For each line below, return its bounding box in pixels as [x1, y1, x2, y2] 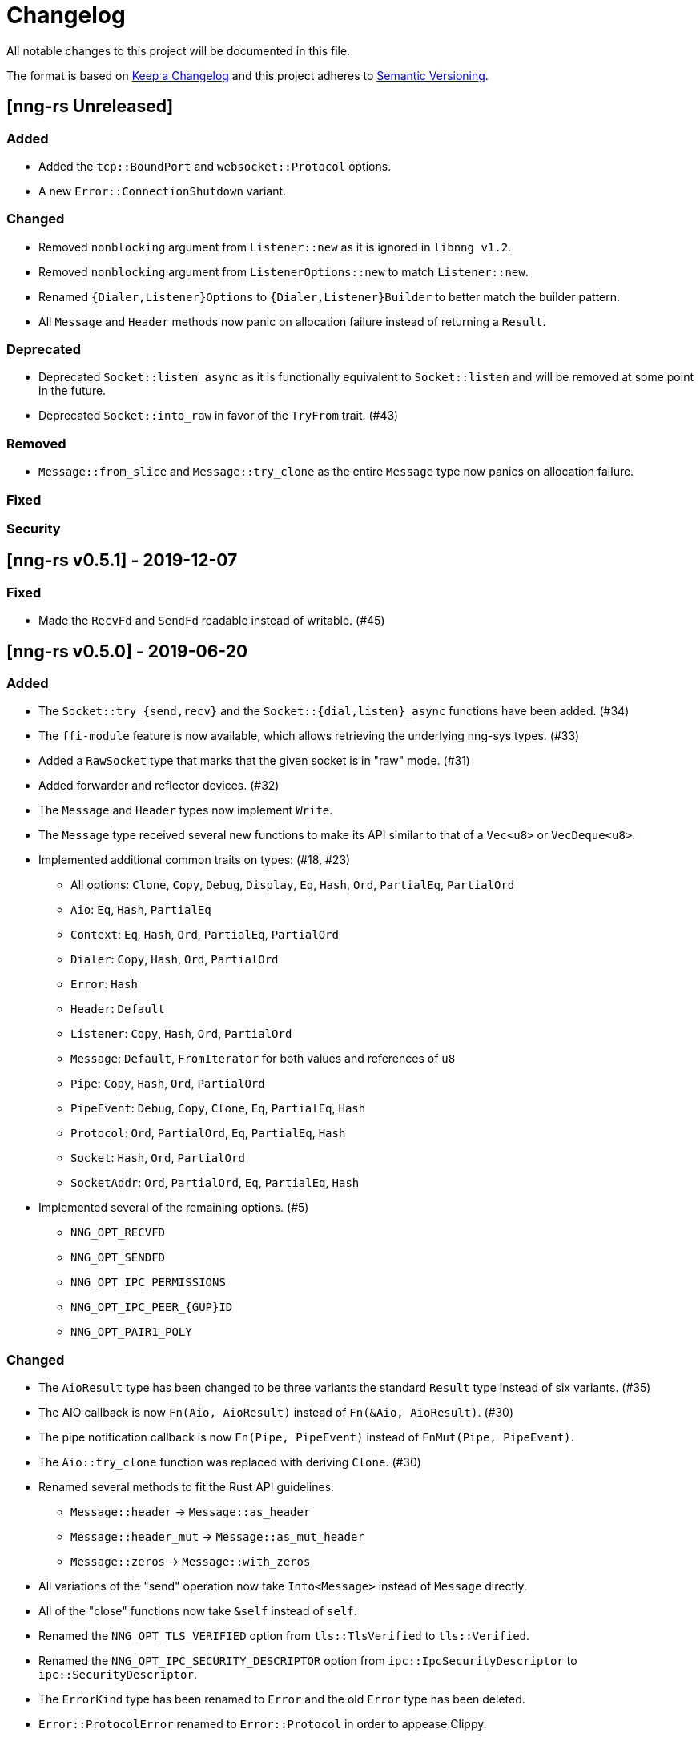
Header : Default [70, 1002, 165, 1016]
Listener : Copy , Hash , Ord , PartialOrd [70, 1027, 292, 1041]
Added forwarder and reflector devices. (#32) [38, 778, 280, 793]
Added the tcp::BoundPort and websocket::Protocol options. [38, 159, 392, 173]
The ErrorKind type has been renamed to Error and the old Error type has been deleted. [38, 1692, 525, 1707]
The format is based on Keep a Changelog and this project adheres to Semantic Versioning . [6, 68, 489, 82]
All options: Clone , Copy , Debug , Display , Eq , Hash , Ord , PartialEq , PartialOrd [70, 878, 515, 892]
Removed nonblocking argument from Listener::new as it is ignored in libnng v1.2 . [38, 239, 512, 254]
